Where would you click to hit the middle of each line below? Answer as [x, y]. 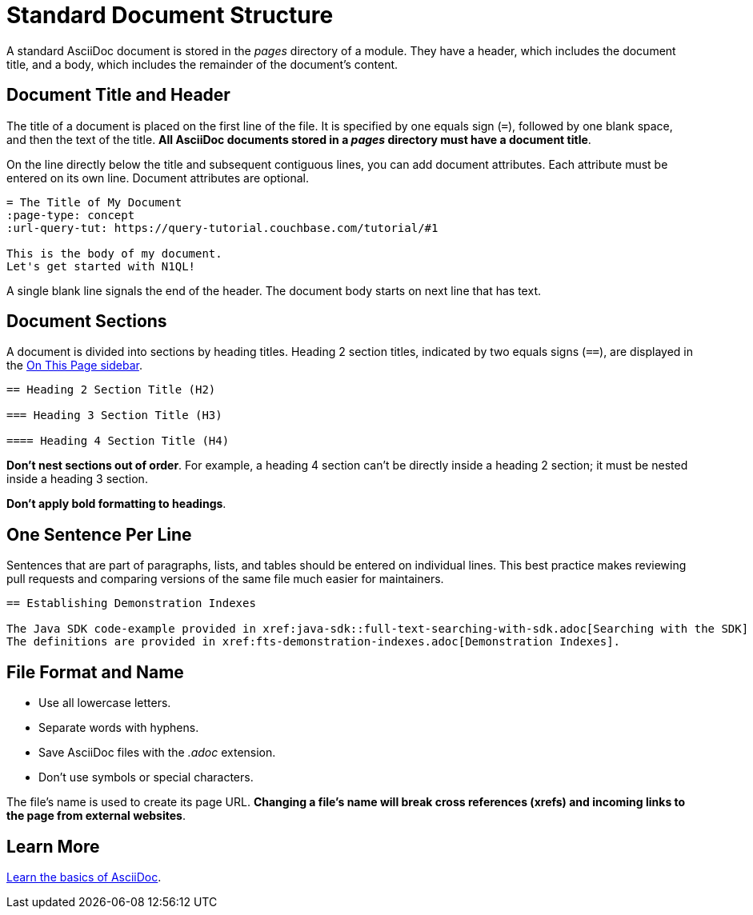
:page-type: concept [71, 215]
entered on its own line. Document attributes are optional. [158, 178]
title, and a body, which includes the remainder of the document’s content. [202, 64]
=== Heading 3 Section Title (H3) [114, 416]
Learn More [53, 846]
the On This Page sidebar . [74, 366]
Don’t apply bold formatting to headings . [116, 504]
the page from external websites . [96, 816]
